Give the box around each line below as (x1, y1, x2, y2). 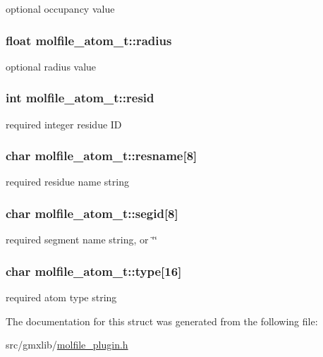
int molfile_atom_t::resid (6, 89, 154, 107)
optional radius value (6, 59, 97, 73)
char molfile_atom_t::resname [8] (6, 147, 197, 164)
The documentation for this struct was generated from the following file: (6, 313, 318, 328)
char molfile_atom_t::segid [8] (6, 204, 178, 222)
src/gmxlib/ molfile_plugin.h (6, 337, 128, 352)
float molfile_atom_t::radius (6, 31, 172, 49)
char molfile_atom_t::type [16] (6, 262, 182, 279)
